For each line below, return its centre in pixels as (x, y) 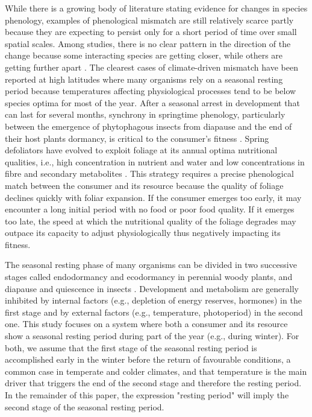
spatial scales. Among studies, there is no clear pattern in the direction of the (148, 43)
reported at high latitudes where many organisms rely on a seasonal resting (144, 79)
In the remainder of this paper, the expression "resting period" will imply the (147, 395)
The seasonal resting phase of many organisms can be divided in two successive (151, 265)
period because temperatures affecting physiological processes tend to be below (151, 91)
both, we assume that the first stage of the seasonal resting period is (131, 347)
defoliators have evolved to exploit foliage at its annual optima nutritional (141, 150)
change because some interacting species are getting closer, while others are (144, 55)
